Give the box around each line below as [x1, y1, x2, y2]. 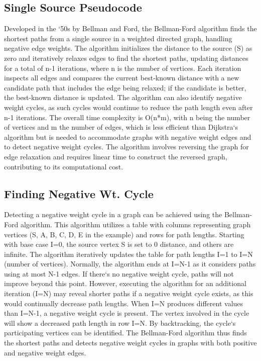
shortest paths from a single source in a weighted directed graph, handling [4, 33, 232, 43]
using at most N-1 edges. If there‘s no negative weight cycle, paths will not [4, 268, 234, 279]
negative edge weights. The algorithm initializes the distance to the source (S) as [4, 43, 252, 53]
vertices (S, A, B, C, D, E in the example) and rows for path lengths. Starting [4, 229, 244, 239]
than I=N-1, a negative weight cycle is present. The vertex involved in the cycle [4, 308, 249, 318]
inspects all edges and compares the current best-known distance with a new [4, 72, 239, 83]
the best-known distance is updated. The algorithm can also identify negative [4, 92, 242, 103]
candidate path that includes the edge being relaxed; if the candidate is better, [4, 82, 246, 93]
